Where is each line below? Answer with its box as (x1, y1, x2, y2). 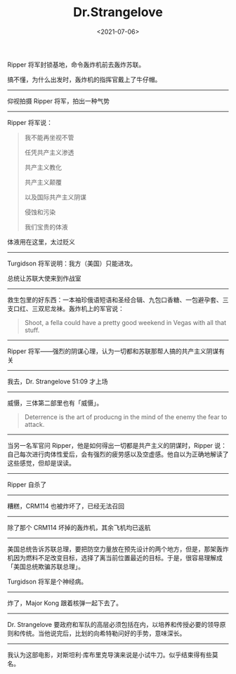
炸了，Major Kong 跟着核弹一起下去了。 (7, 598, 123, 607)
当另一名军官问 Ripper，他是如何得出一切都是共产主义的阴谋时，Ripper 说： (7, 441, 227, 449)
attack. (24, 420, 45, 428)
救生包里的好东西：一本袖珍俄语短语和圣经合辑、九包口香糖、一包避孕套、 (7, 296, 223, 304)
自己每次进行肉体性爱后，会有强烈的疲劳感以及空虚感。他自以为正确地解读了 (7, 450, 229, 458)
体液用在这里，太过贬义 (7, 237, 75, 246)
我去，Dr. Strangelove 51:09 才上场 (7, 377, 108, 385)
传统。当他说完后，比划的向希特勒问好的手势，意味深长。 (19, 629, 186, 637)
